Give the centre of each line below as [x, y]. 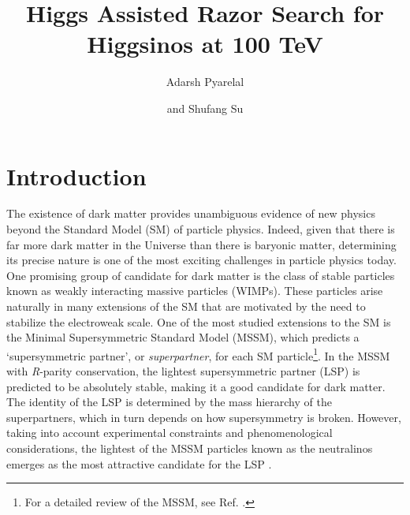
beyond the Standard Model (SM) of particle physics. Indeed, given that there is [201, 229]
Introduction [76, 175]
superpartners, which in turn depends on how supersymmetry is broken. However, [204, 417]
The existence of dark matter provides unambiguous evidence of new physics [191, 213]
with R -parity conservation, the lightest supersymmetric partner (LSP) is [183, 371]
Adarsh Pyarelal [205, 82]
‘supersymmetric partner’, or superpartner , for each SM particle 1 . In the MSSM [198, 354]
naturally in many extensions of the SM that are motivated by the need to [186, 306]
